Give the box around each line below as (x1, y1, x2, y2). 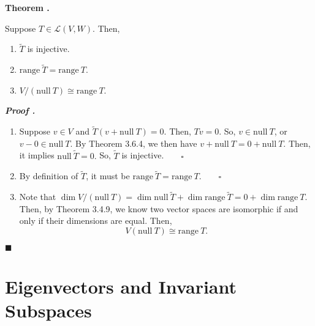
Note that (19, 190, 56, 203)
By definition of (19, 169, 78, 182)
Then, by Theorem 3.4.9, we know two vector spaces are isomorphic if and (19, 202, 298, 215)
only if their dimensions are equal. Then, (19, 214, 172, 227)
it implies (19, 149, 55, 161)
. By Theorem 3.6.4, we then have (70, 136, 197, 149)
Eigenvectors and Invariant (5, 274, 237, 299)
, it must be (86, 169, 130, 182)
